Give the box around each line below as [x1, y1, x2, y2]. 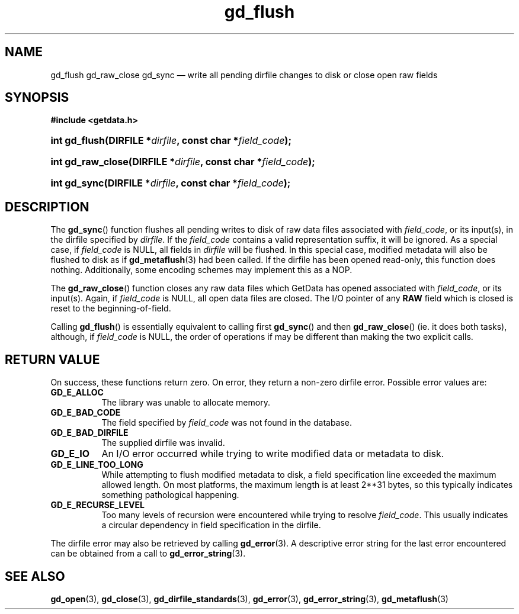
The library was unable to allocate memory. [101, 397, 270, 408]
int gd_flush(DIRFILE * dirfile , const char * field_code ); [50, 134, 291, 147]
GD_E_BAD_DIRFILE [50, 427, 129, 438]
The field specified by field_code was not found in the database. [101, 417, 353, 428]
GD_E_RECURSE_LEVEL [50, 500, 145, 510]
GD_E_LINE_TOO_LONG [50, 459, 143, 470]
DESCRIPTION [5, 199, 89, 214]
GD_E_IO [50, 448, 90, 460]
